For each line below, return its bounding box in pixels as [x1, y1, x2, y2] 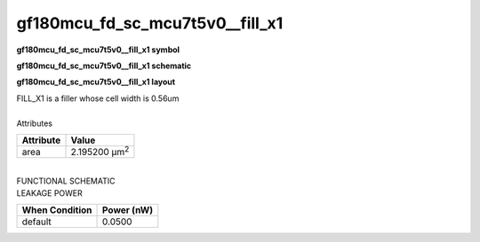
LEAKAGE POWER [16, 188, 84, 199]
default [21, 215, 52, 228]
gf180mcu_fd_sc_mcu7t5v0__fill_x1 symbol [16, 44, 180, 55]
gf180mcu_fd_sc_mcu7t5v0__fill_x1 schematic [16, 60, 192, 71]
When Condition [21, 204, 92, 216]
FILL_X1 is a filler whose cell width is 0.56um [16, 93, 180, 104]
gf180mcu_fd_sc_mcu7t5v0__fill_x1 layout [16, 76, 176, 88]
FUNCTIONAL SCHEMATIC [16, 176, 116, 186]
